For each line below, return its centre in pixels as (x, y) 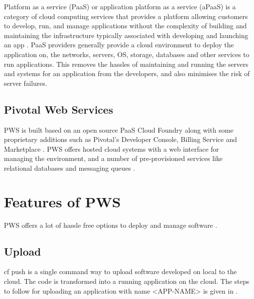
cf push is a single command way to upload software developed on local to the (120, 271)
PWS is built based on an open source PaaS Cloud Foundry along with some (119, 130)
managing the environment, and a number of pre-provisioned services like (113, 158)
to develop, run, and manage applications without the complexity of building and (125, 26)
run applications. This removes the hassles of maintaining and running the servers (126, 64)
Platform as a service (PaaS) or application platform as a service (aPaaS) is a (120, 6)
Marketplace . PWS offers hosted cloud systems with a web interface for (111, 149)
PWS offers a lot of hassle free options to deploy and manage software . (111, 225)
